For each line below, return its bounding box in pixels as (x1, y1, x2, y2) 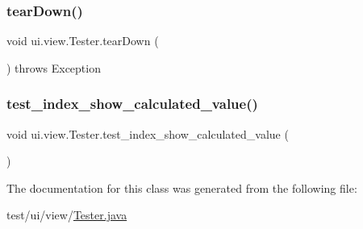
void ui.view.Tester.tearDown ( (6, 32, 159, 49)
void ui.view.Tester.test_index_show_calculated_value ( (6, 125, 289, 142)
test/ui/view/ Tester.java (6, 206, 127, 223)
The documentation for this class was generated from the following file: (6, 179, 357, 196)
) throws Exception (6, 59, 101, 76)
